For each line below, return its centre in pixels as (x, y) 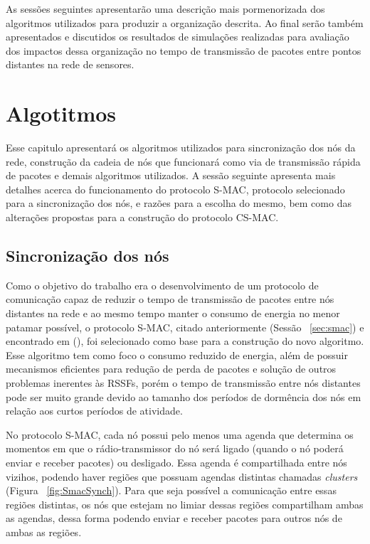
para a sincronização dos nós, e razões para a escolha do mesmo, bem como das (179, 203)
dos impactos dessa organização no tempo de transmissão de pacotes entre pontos (184, 50)
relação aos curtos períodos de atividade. (94, 411)
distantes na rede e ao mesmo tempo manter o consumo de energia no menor (173, 313)
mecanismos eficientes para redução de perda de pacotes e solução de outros (171, 369)
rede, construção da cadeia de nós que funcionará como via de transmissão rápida (183, 161)
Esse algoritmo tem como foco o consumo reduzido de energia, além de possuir (177, 354)
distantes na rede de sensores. (70, 64)
